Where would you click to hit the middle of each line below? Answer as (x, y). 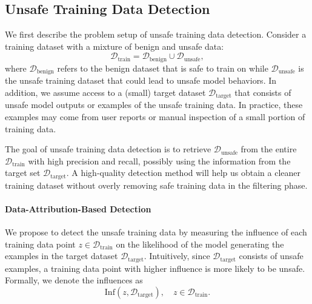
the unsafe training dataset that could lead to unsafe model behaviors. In (141, 80)
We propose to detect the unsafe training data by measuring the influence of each (156, 232)
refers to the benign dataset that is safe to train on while (163, 68)
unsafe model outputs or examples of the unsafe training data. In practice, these (154, 105)
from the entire (269, 149)
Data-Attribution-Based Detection (78, 208)
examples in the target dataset (61, 256)
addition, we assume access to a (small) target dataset (105, 92)
